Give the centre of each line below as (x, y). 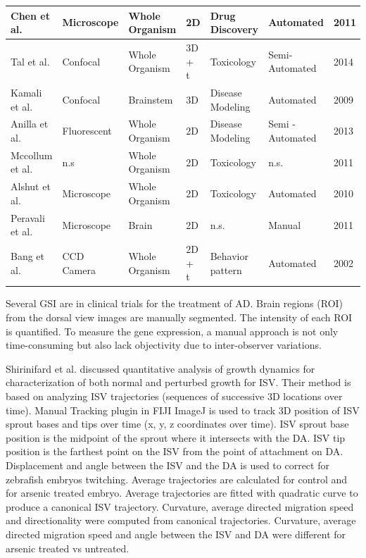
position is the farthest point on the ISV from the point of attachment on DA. (175, 451)
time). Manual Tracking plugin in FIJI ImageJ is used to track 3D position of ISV (183, 410)
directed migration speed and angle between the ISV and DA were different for (176, 534)
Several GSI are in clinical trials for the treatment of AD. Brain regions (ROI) (175, 303)
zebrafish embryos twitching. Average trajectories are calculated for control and (177, 479)
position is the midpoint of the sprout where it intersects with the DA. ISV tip (176, 437)
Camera (79, 269)
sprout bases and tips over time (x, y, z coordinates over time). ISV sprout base (177, 424)
